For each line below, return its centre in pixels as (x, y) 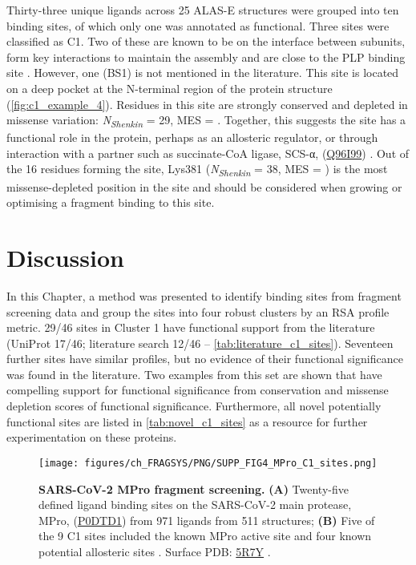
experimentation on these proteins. (92, 437)
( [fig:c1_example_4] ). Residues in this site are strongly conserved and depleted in (207, 104)
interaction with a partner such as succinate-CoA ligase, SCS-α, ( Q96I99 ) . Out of (208, 153)
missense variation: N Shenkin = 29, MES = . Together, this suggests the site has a (206, 121)
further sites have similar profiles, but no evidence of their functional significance (205, 359)
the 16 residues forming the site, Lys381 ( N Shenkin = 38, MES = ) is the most (197, 170)
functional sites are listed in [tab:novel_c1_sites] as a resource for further (187, 421)
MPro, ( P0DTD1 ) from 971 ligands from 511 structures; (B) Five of (207, 520)
